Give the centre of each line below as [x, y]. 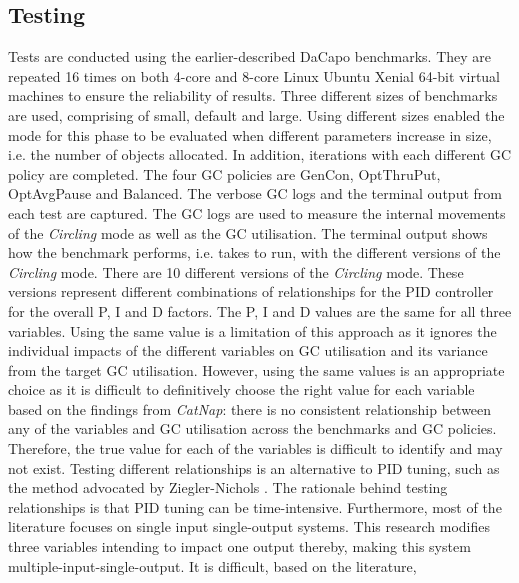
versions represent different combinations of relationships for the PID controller [251, 291]
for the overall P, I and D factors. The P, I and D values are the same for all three [260, 310]
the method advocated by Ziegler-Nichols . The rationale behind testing [228, 487]
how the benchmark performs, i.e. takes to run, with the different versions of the [254, 252]
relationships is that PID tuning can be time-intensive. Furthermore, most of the [255, 506]
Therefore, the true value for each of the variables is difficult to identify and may [255, 448]
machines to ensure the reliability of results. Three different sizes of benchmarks [253, 95]
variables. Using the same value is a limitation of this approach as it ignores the [252, 330]
